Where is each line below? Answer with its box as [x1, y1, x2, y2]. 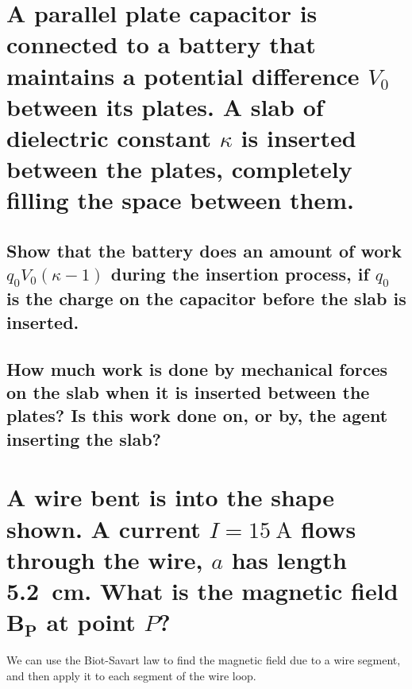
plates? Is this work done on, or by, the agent [6, 403, 388, 428]
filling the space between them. [6, 184, 354, 216]
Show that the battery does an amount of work [6, 238, 402, 262]
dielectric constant [6, 121, 212, 153]
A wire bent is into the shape [6, 481, 335, 513]
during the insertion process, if [110, 261, 369, 286]
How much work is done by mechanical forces [6, 356, 388, 381]
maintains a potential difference [6, 59, 360, 91]
